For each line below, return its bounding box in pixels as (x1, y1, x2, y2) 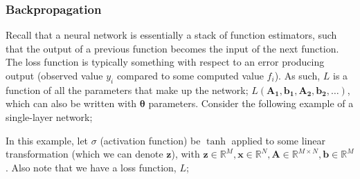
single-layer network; (6, 109, 93, 124)
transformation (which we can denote (6, 147, 163, 161)
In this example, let (6, 133, 89, 147)
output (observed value (6, 68, 103, 82)
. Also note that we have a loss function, (6, 160, 177, 174)
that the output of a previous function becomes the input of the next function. (6, 41, 339, 55)
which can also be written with (6, 96, 137, 111)
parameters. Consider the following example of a (148, 96, 354, 111)
